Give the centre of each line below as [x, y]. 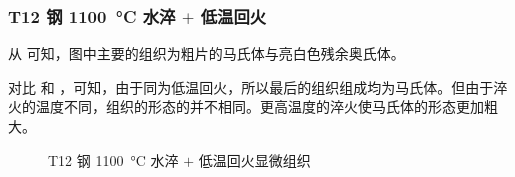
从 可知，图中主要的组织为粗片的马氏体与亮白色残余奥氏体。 [206, 53]
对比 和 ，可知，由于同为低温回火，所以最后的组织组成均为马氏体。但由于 [251, 86]
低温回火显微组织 [254, 159]
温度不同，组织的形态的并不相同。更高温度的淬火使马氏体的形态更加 [259, 106]
